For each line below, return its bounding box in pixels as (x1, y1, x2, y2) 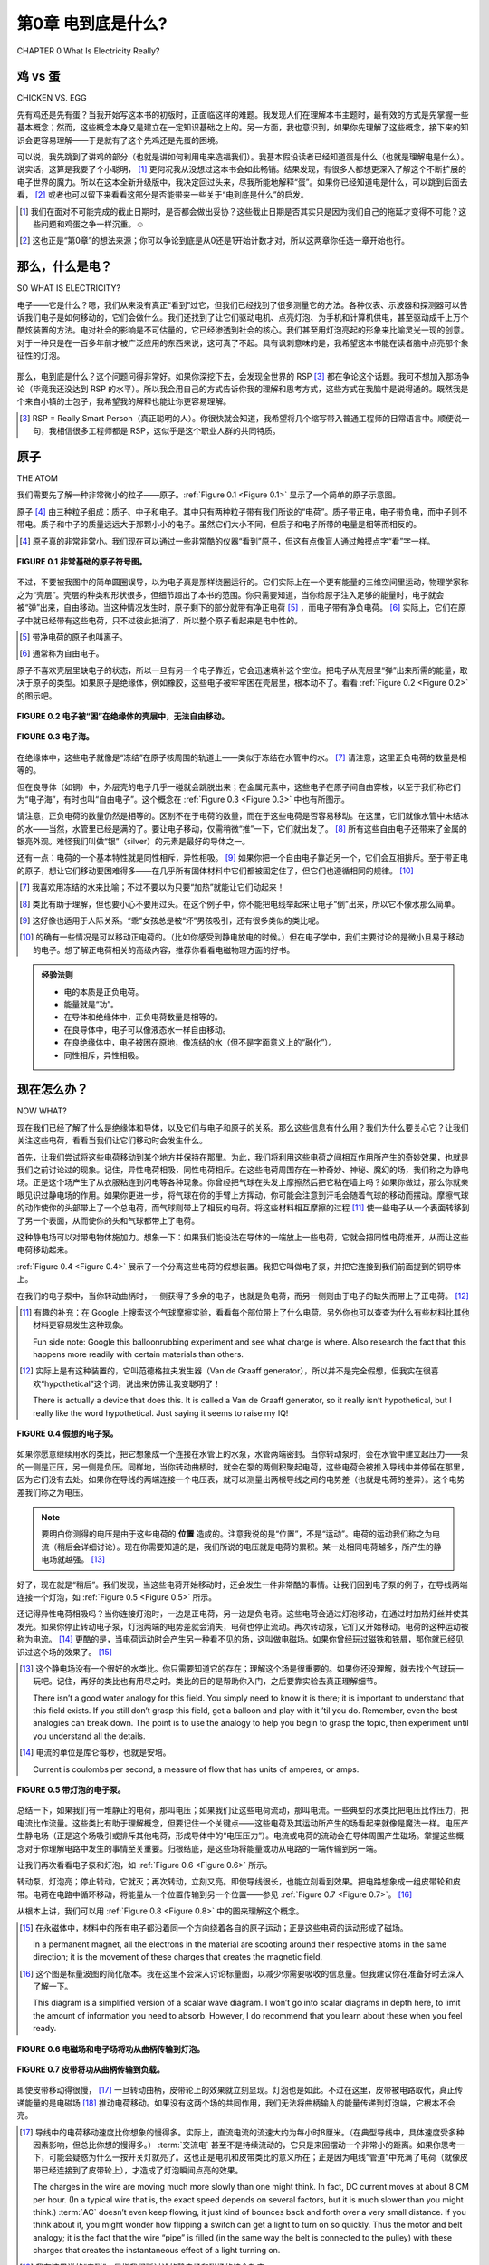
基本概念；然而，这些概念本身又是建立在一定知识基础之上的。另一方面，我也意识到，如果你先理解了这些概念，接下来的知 (16, 122, 469, 133)
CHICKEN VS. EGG (16, 92, 87, 103)
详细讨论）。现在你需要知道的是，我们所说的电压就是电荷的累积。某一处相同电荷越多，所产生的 (80, 1541, 434, 1552)
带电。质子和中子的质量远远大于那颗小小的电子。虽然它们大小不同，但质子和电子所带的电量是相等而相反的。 (16, 519, 421, 530)
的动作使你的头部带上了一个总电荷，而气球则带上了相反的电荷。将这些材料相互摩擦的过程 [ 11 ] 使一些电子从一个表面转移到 (16, 1202, 470, 1213)
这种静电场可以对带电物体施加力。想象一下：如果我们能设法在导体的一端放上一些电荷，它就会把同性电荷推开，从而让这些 (16, 1231, 469, 1242)
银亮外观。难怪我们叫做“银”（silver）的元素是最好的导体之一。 (16, 836, 251, 847)
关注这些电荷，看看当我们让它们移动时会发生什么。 (16, 1135, 207, 1146)
